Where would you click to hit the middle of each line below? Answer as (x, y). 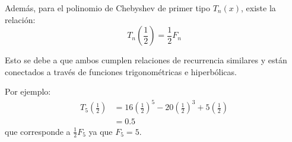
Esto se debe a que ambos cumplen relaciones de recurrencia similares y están (146, 60)
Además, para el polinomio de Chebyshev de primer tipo (107, 8)
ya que (101, 131)
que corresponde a (38, 131)
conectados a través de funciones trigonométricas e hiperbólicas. (121, 71)
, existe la (258, 8)
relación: (20, 19)
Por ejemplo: (28, 91)
